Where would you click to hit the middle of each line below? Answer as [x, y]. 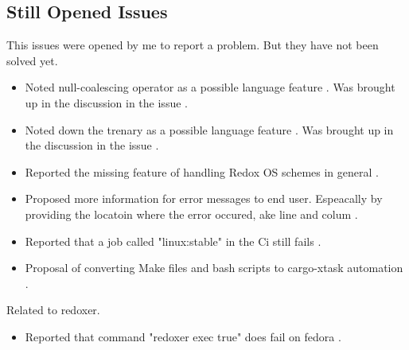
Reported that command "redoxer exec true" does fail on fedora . [183, 336]
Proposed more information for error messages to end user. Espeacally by [204, 198]
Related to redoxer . [53, 310]
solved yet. [32, 60]
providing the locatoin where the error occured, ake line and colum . [191, 214]
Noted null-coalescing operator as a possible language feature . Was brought [210, 87]
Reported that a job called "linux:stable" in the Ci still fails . [173, 241]
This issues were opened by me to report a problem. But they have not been [193, 45]
